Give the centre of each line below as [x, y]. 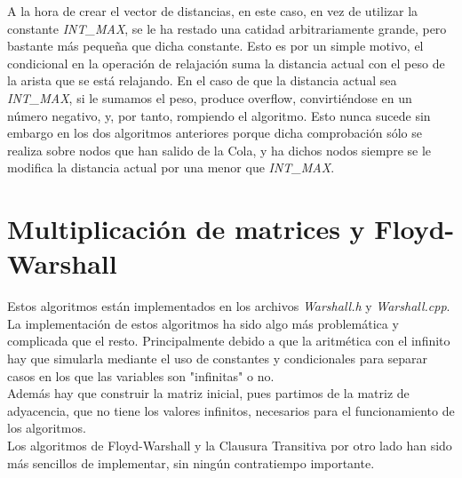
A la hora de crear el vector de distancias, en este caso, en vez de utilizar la [213, 11]
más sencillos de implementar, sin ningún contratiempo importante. [191, 462]
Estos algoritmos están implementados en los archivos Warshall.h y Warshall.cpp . [229, 306]
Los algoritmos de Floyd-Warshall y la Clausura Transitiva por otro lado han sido [230, 445]
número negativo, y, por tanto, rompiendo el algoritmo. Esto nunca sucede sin [219, 115]
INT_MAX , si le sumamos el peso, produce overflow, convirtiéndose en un [210, 97]
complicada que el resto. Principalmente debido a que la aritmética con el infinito [229, 341]
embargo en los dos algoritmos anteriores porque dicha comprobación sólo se [215, 133]
